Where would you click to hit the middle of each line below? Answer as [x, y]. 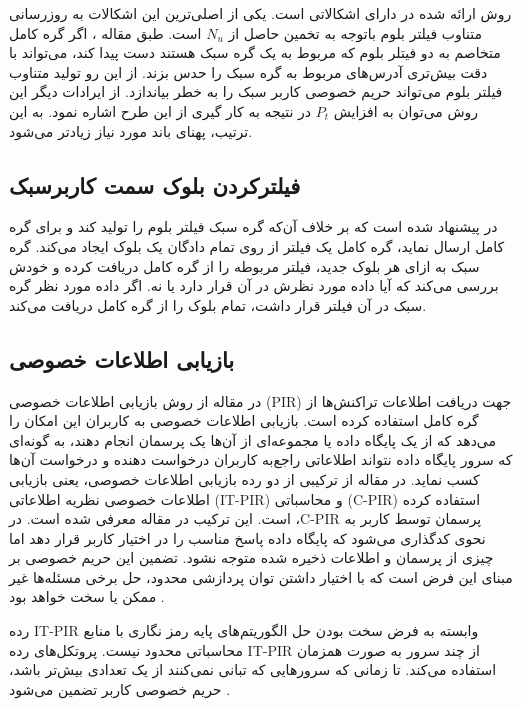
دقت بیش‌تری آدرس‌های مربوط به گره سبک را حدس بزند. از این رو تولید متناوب [248, 71]
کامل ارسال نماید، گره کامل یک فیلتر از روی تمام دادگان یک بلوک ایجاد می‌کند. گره [257, 245]
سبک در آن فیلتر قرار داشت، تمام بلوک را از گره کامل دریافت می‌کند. [218, 304]
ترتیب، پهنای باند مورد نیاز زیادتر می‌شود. [131, 130]
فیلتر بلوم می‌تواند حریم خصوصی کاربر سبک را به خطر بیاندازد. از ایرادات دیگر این [256, 91]
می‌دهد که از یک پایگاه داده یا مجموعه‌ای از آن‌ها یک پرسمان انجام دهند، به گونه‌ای [253, 439]
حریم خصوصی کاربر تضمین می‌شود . [120, 688]
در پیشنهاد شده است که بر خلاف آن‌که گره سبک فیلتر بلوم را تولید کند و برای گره [253, 226]
